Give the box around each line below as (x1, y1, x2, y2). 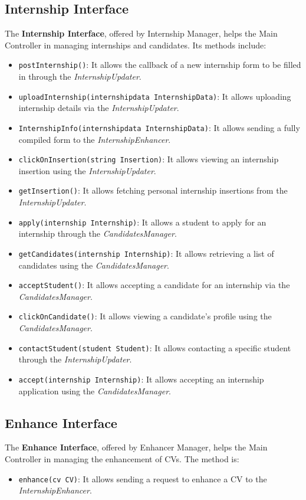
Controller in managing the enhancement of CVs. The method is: (5, 452, 239, 465)
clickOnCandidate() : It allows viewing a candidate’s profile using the (18, 310, 272, 322)
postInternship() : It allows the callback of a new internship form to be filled (18, 58, 301, 71)
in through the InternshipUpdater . (18, 70, 142, 83)
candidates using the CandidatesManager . (18, 259, 169, 271)
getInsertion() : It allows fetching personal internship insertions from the (18, 184, 288, 197)
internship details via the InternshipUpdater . (18, 102, 179, 114)
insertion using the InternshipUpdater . (18, 164, 156, 177)
